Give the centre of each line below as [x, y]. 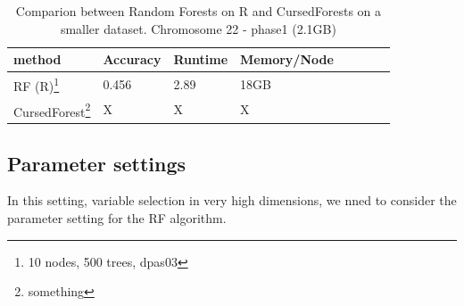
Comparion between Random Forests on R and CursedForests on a [199, 11]
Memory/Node [287, 59]
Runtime [201, 59]
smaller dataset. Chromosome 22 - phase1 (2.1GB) [198, 28]
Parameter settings [97, 163]
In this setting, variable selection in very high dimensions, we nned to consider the [232, 200]
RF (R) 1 [37, 84]
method [37, 59]
